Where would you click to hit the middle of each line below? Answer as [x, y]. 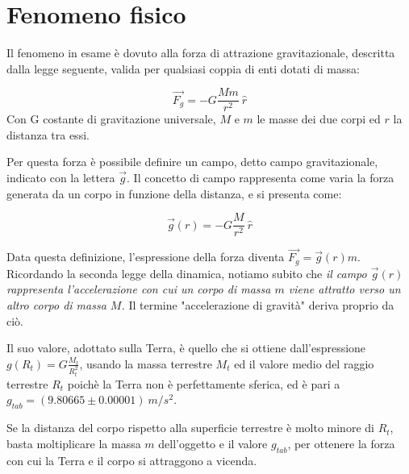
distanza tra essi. [48, 134]
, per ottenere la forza [341, 443]
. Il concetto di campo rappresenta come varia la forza [261, 177]
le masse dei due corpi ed [319, 119]
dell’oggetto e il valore [213, 443]
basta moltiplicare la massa [74, 443]
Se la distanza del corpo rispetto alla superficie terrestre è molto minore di [190, 428]
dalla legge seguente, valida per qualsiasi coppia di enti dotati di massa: [183, 68]
